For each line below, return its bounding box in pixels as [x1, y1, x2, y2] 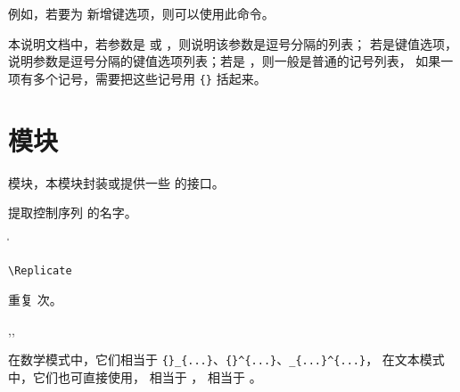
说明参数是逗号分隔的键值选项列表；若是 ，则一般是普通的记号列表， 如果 [8, 52, 441, 70]
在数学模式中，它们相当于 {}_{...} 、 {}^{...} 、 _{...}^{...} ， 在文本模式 [8, 350, 445, 369]
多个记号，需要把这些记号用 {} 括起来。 [32, 69, 267, 87]
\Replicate [8, 265, 72, 278]
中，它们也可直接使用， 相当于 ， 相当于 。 [8, 367, 262, 386]
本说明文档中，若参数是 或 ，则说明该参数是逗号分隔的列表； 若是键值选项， [8, 34, 457, 53]
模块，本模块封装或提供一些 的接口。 [8, 173, 225, 192]
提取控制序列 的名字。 [8, 203, 137, 222]
